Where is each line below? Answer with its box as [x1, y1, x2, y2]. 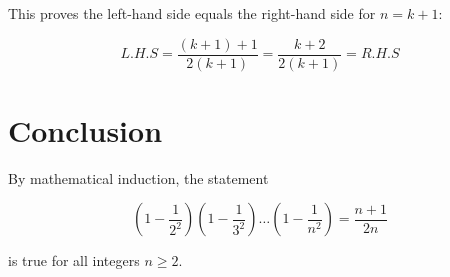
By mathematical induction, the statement [8, 167, 269, 188]
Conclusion [8, 109, 163, 150]
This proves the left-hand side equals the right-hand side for [8, 3, 376, 23]
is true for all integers [8, 250, 140, 271]
